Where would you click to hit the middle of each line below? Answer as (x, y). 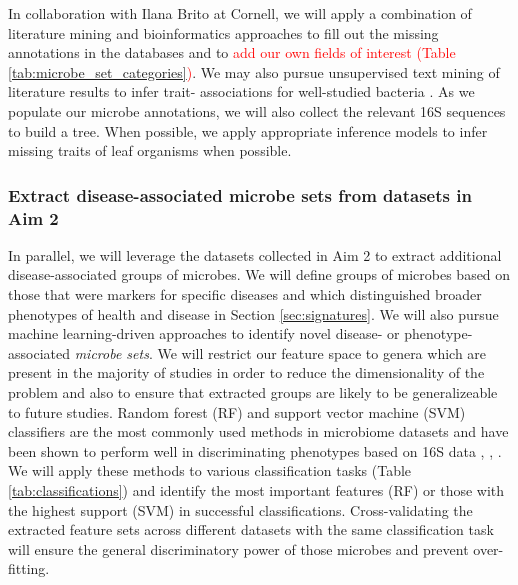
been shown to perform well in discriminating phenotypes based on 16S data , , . (255, 450)
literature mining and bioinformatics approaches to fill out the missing (223, 32)
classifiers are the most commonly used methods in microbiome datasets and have (258, 431)
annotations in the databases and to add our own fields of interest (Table (232, 52)
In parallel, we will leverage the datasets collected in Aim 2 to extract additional (255, 254)
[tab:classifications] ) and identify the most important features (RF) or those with (256, 490)
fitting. (29, 568)
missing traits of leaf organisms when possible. (150, 150)
